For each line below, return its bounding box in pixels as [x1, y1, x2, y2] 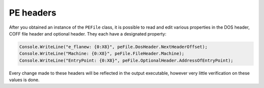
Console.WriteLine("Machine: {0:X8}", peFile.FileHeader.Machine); [19, 51, 185, 56]
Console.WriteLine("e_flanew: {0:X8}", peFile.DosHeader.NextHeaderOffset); [19, 44, 208, 50]
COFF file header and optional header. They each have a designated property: [9, 31, 166, 36]
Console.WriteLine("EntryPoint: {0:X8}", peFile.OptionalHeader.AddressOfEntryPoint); [19, 57, 234, 63]
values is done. [9, 77, 40, 83]
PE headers [9, 7, 56, 18]
